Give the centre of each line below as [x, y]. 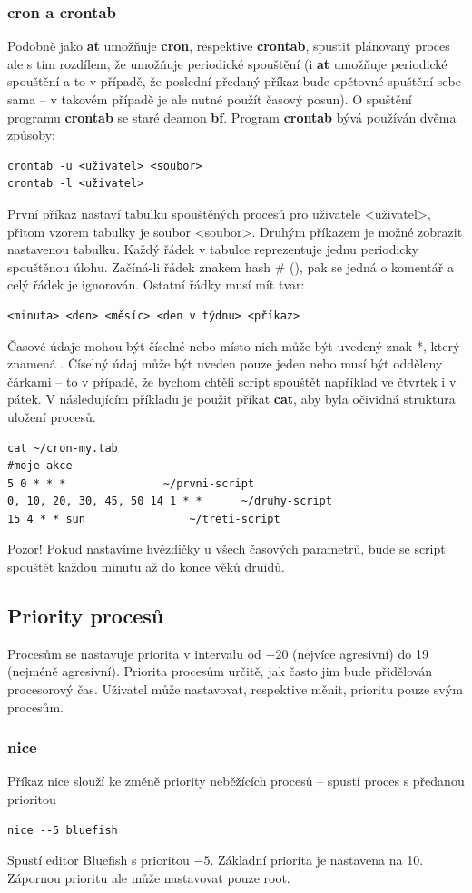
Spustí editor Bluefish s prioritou [98, 860]
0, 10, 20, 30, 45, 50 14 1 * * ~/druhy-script [170, 501]
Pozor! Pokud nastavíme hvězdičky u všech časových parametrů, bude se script [226, 549]
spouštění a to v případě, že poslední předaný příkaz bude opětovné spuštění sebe [234, 81]
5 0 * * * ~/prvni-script [131, 483]
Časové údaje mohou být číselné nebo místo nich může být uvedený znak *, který [234, 345]
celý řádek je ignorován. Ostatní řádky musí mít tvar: [156, 285]
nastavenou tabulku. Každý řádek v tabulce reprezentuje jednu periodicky [213, 249]
